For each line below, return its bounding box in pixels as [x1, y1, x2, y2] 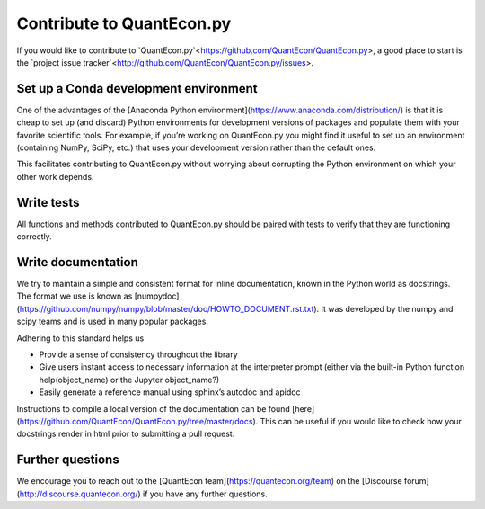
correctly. [16, 231, 53, 242]
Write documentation [16, 254, 138, 270]
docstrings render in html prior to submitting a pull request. [16, 428, 235, 440]
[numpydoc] [134, 290, 180, 301]
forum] [404, 476, 430, 487]
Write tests [16, 194, 80, 210]
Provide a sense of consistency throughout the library [39, 349, 238, 360]
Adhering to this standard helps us [16, 333, 145, 344]
